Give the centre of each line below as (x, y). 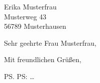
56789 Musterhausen (35, 26)
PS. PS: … (19, 76)
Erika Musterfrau (30, 6)
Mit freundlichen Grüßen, (43, 59)
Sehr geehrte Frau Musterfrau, (50, 42)
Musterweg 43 (25, 16)
